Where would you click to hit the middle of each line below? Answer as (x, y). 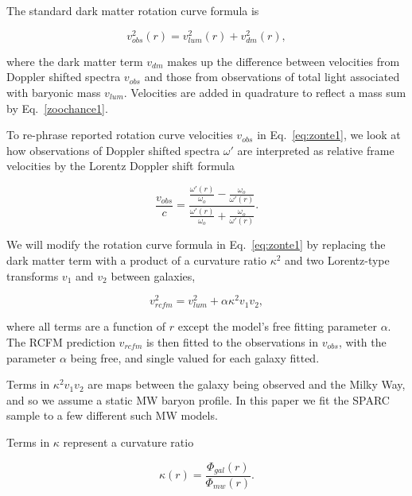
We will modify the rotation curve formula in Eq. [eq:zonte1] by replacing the (196, 244)
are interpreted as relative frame (316, 150)
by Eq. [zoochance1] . (57, 108)
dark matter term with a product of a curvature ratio (136, 260)
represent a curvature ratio (128, 442)
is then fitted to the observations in (232, 341)
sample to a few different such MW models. (112, 415)
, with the (362, 341)
